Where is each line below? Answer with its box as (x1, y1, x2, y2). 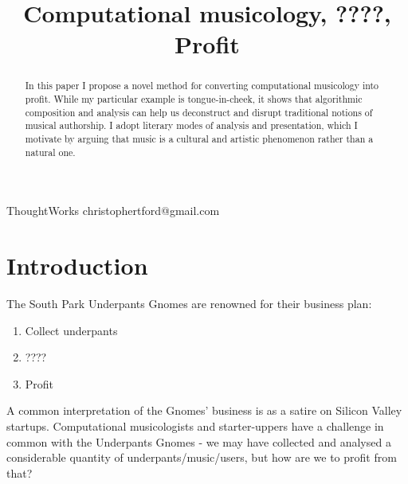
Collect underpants (25, 322, 118, 338)
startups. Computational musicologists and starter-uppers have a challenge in (6, 417, 384, 434)
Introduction (6, 249, 148, 282)
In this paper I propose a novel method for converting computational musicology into (25, 79, 379, 92)
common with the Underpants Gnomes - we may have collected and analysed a (6, 433, 391, 450)
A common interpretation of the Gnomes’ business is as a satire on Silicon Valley (6, 402, 402, 419)
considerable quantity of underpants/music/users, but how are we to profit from (6, 449, 397, 466)
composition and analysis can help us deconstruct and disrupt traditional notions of (25, 105, 373, 119)
